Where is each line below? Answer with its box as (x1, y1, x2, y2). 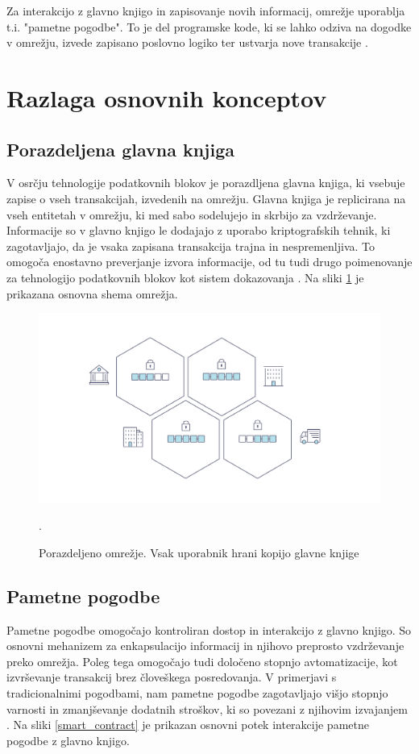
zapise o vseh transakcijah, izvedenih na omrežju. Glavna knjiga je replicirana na (6, 190, 406, 206)
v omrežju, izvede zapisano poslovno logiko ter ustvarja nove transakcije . (6, 34, 368, 51)
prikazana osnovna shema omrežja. (6, 285, 178, 302)
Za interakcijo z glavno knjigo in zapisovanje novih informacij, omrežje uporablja (6, 2, 405, 19)
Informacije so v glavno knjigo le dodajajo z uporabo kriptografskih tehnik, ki (6, 222, 391, 239)
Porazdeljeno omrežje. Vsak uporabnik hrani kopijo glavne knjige (39, 544, 359, 560)
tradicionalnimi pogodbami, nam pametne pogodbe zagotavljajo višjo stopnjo (6, 685, 388, 702)
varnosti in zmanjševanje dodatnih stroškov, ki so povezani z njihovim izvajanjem (6, 700, 408, 717)
